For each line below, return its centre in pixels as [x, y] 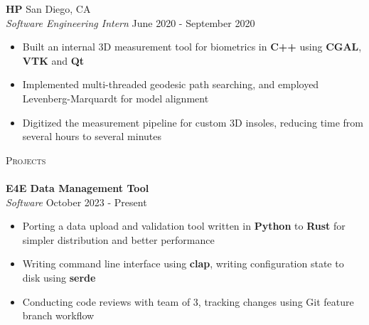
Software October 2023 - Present [76, 202]
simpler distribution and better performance [118, 239]
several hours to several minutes [92, 136]
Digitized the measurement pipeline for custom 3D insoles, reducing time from [193, 122]
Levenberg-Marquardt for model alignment [116, 98]
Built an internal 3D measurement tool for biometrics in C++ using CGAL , [192, 47]
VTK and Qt [53, 60]
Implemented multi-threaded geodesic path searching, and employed [171, 84]
